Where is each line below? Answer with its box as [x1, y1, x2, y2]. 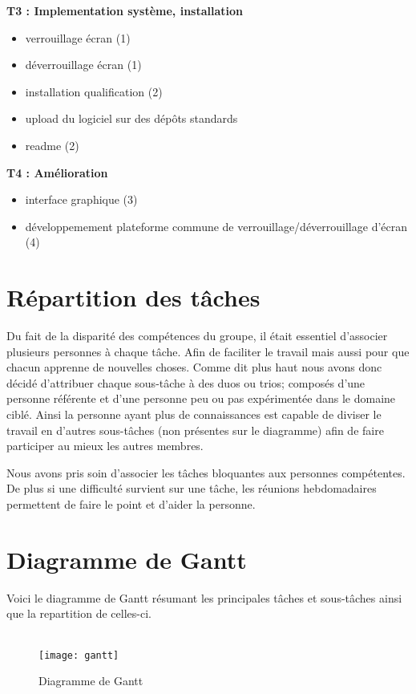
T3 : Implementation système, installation [6, 2, 243, 18]
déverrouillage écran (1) [25, 56, 142, 73]
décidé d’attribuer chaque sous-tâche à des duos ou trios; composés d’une [6, 374, 366, 391]
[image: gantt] [38, 649, 119, 661]
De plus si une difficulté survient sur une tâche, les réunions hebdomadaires [6, 480, 377, 497]
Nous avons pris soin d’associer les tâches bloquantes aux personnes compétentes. [6, 464, 406, 481]
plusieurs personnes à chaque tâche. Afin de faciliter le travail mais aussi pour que [6, 343, 410, 359]
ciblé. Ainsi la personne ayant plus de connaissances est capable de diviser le [6, 406, 382, 423]
